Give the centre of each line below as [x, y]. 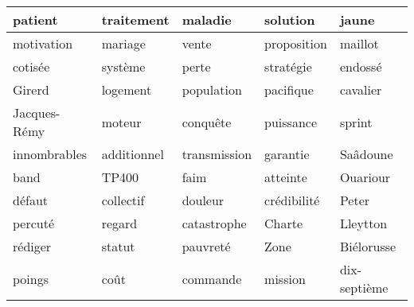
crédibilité [292, 200]
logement [127, 89]
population [212, 89]
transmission [217, 154]
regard [119, 223]
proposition [296, 43]
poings [31, 278]
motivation [43, 43]
